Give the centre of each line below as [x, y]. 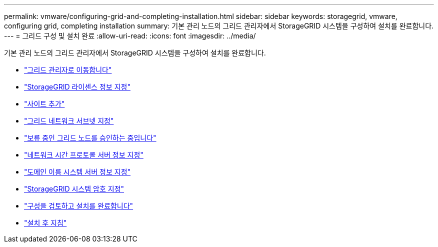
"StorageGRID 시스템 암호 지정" [74, 189]
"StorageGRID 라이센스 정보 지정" [77, 87]
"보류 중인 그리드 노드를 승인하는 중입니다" [90, 138]
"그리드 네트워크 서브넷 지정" [69, 121]
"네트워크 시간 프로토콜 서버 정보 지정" [84, 155]
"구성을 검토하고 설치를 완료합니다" [79, 206]
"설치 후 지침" [45, 223]
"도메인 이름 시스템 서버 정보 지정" [77, 172]
